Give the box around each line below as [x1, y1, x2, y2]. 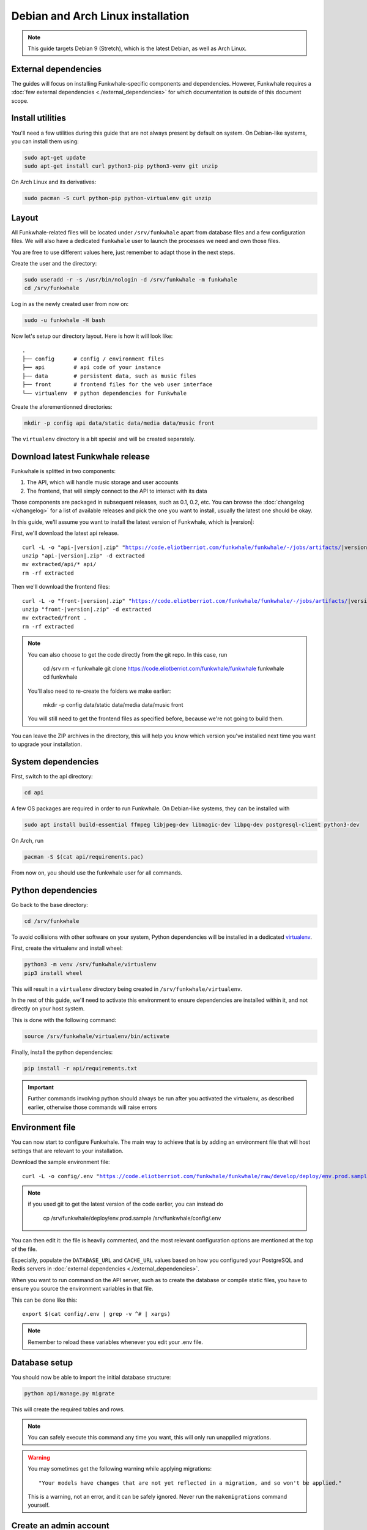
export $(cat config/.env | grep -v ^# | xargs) [22, 1310, 171, 1317]
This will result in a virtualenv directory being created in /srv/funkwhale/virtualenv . [11, 985, 243, 993]
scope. [11, 97, 29, 104]
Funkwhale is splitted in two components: [11, 467, 116, 474]
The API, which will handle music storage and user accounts [26, 479, 179, 486]
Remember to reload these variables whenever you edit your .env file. [28, 1338, 203, 1346]
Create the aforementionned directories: [11, 403, 113, 410]
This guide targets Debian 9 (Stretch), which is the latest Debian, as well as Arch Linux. [28, 45, 247, 52]
